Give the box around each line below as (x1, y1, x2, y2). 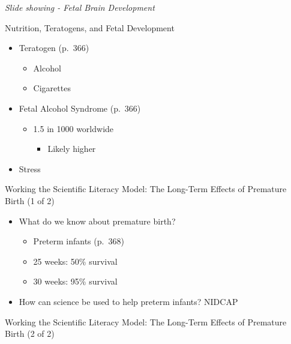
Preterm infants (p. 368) (33, 235, 124, 247)
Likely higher (47, 142, 96, 155)
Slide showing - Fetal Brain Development (5, 1, 155, 13)
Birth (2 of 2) (5, 327, 55, 340)
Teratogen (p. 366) (19, 41, 89, 54)
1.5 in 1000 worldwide (33, 122, 114, 134)
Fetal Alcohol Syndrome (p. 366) (19, 101, 141, 114)
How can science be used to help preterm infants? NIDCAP (19, 295, 238, 307)
